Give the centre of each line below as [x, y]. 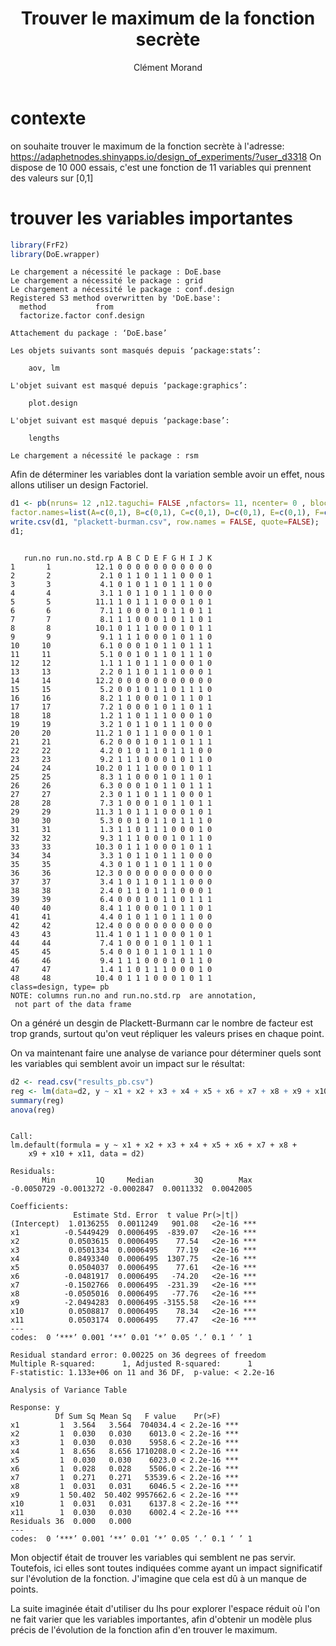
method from [66, 307]
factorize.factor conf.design [82, 316]
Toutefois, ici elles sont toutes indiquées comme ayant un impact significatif [166, 1568]
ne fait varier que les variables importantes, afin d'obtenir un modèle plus [161, 1619]
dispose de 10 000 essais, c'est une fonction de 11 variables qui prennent [161, 167]
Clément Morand [168, 67]
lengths [44, 438]
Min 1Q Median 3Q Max [147, 1180]
